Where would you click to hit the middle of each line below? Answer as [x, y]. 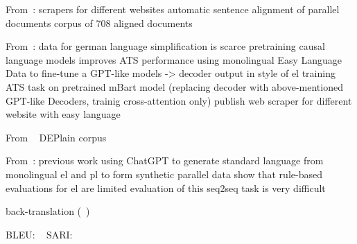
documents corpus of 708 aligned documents [99, 23]
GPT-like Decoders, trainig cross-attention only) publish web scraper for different [179, 100]
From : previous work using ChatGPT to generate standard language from [165, 160]
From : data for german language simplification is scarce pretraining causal [165, 46]
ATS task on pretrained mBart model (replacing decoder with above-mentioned [174, 86]
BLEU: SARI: [39, 234]
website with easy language [63, 114]
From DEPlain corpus [56, 137]
